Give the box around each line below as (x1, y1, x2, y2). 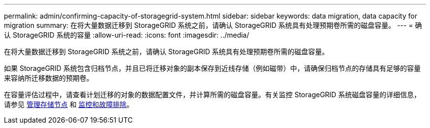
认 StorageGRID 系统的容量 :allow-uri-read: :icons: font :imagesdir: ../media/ (4, 31, 249, 39)
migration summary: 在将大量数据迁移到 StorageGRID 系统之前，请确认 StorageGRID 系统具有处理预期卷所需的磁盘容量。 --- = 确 (4, 21, 422, 29)
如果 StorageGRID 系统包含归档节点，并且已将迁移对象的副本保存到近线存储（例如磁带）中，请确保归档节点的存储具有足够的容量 (4, 64, 421, 72)
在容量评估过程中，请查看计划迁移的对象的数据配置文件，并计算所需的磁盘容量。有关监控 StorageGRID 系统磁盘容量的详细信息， (4, 90, 421, 99)
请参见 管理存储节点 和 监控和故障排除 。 (4, 100, 134, 108)
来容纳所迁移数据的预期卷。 (4, 74, 93, 82)
